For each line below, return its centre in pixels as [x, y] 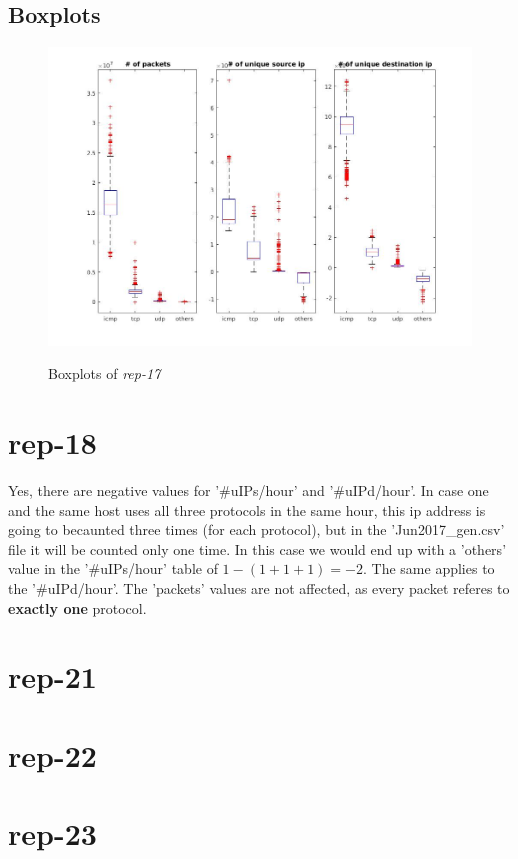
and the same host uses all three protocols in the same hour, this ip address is [247, 509]
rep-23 [52, 833]
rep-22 [52, 754]
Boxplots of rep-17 [104, 373]
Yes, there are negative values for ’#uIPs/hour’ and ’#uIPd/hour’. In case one [248, 490]
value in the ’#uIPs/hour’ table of [113, 568]
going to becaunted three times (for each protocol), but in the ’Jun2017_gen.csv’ [256, 529]
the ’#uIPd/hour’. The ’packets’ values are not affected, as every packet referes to [259, 587]
